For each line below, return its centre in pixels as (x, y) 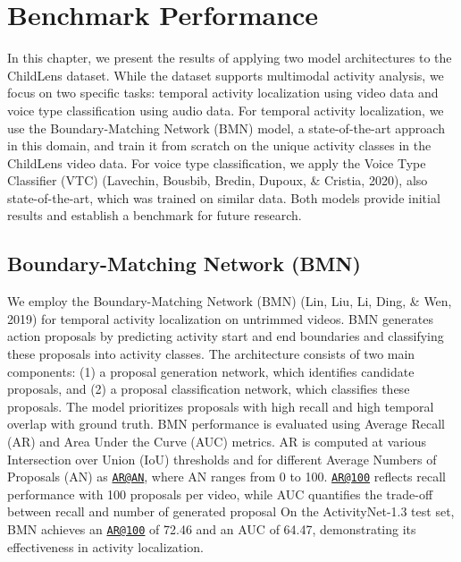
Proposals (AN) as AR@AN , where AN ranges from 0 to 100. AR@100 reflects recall (226, 477)
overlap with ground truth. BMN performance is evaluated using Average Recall (226, 424)
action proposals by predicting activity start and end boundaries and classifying (226, 336)
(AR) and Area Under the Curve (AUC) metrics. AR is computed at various (217, 442)
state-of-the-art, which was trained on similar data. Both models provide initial (224, 197)
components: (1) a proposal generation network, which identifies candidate (211, 371)
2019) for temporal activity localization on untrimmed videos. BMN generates (220, 318)
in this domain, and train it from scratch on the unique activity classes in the (219, 145)
